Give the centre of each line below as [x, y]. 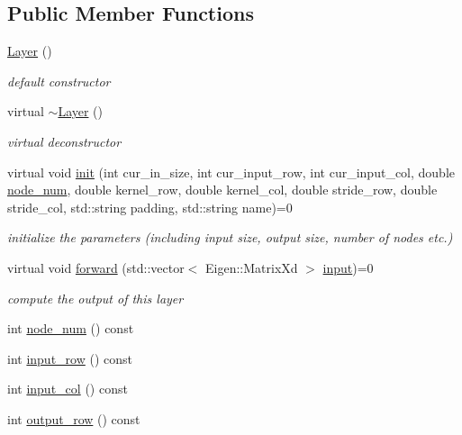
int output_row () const [74, 418]
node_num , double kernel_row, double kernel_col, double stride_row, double [222, 190]
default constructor [59, 81]
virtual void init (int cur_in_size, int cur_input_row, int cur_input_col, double [231, 172]
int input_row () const [70, 358]
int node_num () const [71, 328]
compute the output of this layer [95, 298]
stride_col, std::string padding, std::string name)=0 [150, 207]
